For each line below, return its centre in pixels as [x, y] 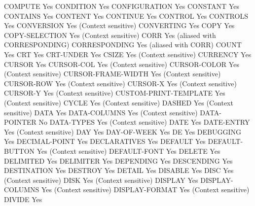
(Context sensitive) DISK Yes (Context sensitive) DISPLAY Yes [101, 180]
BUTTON [19, 151]
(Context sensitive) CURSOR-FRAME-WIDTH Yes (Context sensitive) [112, 74]
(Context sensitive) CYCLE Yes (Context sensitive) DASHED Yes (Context [119, 102]
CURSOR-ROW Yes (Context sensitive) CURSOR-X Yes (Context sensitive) [120, 83]
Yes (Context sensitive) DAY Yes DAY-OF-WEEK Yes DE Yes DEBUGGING [123, 131]
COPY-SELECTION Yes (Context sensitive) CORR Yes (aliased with [110, 35]
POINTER [20, 122]
